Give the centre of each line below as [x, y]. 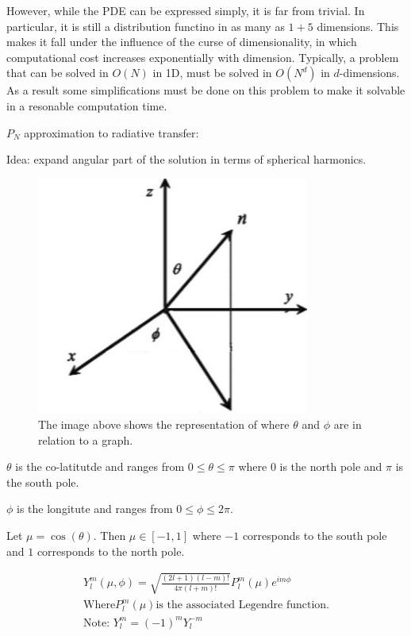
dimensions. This [358, 26]
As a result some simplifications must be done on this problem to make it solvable [206, 90]
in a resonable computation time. [87, 105]
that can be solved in [58, 73]
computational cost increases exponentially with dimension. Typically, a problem [203, 57]
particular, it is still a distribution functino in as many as [146, 26]
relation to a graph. [86, 439]
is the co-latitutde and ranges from [100, 466]
